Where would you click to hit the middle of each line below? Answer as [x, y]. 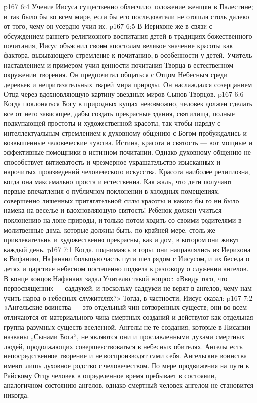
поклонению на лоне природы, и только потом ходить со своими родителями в [123, 220]
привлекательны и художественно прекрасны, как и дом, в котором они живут [122, 239]
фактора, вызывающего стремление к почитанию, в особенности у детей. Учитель [128, 55]
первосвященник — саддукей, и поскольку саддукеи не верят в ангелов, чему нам [128, 288]
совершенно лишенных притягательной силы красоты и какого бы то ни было [122, 200]
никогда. [17, 394]
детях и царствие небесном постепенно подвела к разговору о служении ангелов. [126, 269]
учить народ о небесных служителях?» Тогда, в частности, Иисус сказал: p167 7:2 [128, 297]
